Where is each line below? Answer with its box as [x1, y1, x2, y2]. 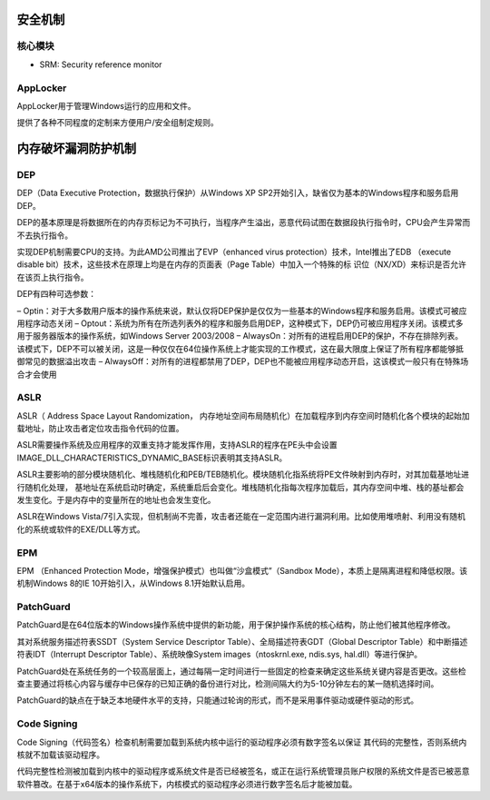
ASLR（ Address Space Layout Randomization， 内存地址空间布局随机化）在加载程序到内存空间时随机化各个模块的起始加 [16, 410, 471, 421]
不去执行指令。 [16, 230, 73, 241]
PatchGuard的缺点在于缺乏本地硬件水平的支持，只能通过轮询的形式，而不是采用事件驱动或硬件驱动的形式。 [16, 695, 419, 706]
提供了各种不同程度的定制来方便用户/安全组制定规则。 [16, 117, 220, 128]
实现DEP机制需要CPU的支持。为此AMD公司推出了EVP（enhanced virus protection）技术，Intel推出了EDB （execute [16, 246, 452, 258]
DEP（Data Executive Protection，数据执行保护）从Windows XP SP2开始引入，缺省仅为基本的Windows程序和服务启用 [16, 187, 459, 199]
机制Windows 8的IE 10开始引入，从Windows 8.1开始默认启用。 [16, 578, 250, 589]
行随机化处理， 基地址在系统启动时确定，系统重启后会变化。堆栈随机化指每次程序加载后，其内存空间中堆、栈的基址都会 [16, 481, 465, 492]
